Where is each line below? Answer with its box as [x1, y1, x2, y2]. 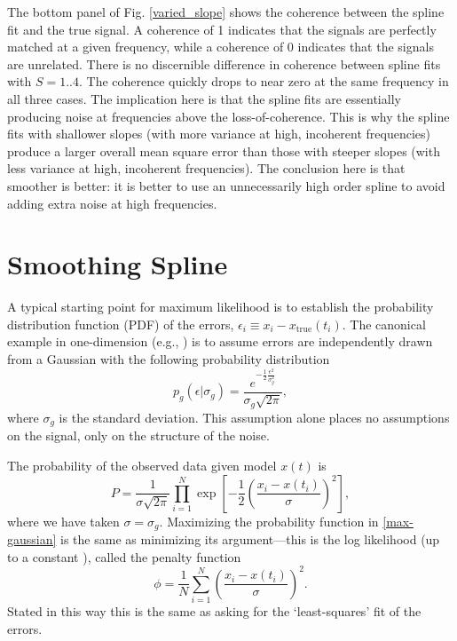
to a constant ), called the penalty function [7, 547, 241, 566]
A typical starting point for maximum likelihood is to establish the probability [7, 297, 434, 316]
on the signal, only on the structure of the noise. [7, 426, 270, 445]
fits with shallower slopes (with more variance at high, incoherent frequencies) [7, 124, 430, 143]
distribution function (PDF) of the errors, [7, 314, 234, 333]
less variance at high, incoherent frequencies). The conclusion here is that [7, 159, 406, 178]
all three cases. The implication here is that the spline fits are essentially [7, 89, 401, 107]
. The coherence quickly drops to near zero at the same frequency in [78, 72, 449, 91]
